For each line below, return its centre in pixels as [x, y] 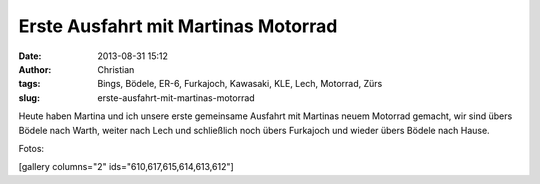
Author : [35, 69]
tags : [29, 84]
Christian [116, 69]
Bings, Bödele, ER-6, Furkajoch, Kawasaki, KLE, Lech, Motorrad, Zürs [240, 84]
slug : [29, 97]
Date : [30, 56]
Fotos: [31, 148]
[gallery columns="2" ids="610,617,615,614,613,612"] [126, 167]
